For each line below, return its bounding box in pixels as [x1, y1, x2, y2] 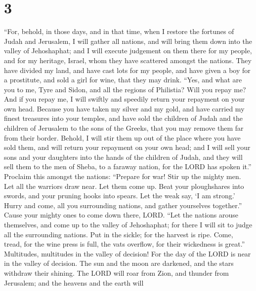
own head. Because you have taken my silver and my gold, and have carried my [4, 103, 245, 113]
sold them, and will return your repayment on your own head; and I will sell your [4, 142, 251, 152]
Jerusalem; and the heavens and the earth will [4, 277, 144, 288]
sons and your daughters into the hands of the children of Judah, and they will [4, 151, 243, 162]
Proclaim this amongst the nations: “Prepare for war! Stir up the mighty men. [4, 171, 241, 182]
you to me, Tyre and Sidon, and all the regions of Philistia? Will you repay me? [4, 84, 246, 94]
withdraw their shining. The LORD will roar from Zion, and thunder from [4, 267, 229, 278]
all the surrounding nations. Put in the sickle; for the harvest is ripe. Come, [4, 229, 233, 239]
